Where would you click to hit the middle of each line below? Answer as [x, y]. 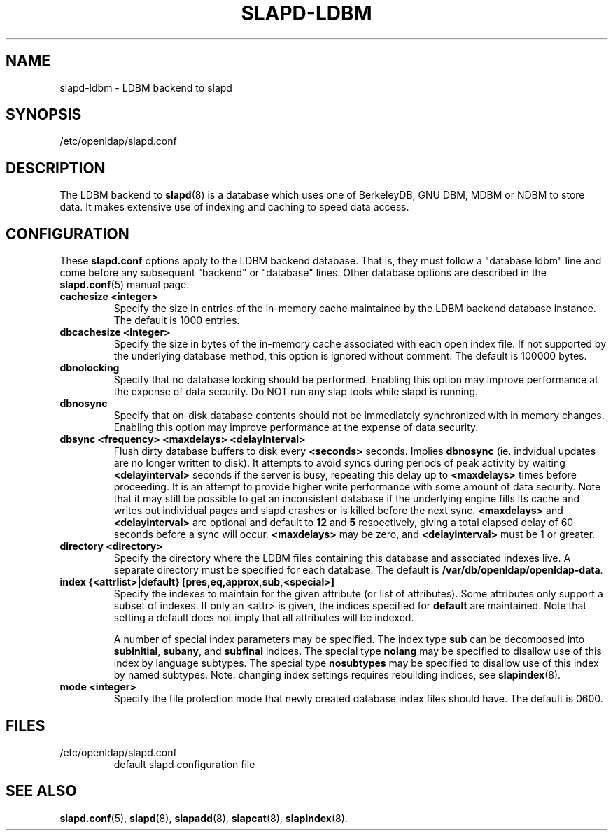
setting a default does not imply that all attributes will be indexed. [264, 618]
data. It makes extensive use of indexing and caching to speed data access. [234, 207]
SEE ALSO [41, 791]
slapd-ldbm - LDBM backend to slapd [146, 87]
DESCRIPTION [56, 168]
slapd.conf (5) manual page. [125, 285]
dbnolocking [90, 368]
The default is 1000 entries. [177, 320]
